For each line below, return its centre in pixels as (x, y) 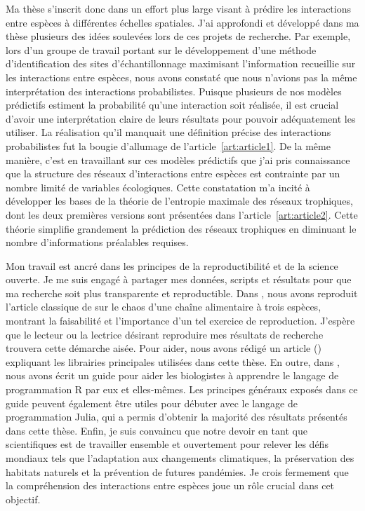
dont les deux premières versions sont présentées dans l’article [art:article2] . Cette (182, 214)
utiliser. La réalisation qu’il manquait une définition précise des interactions (168, 132)
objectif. (23, 499)
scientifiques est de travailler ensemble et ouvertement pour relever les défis (167, 444)
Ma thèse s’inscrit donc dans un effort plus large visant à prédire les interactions (178, 8)
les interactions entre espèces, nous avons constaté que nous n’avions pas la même (181, 77)
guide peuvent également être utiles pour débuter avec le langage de (152, 403)
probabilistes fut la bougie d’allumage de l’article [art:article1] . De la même (168, 145)
